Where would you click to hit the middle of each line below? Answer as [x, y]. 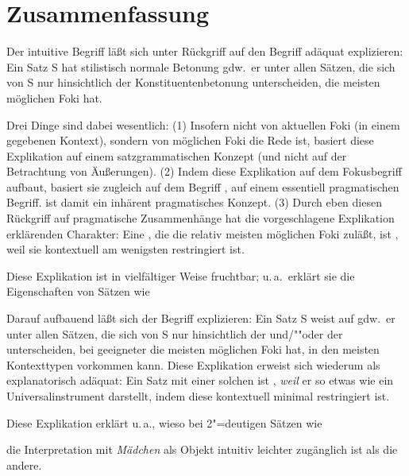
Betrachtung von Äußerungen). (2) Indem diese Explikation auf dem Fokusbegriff [204, 171]
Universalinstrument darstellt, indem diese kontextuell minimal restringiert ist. [198, 396]
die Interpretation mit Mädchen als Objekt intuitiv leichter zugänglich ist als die [202, 449]
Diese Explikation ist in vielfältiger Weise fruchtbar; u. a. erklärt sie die [181, 275]
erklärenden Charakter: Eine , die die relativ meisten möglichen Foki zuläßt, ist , [203, 233]
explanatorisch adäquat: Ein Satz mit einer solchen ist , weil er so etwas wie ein [200, 380]
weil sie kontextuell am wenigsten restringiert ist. [125, 249]
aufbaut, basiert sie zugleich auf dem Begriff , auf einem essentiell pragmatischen [203, 186]
